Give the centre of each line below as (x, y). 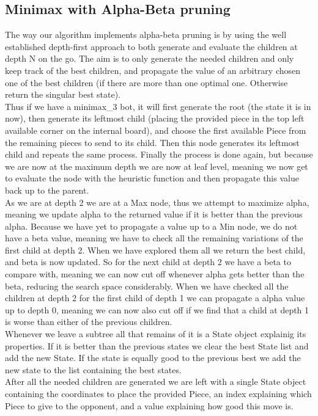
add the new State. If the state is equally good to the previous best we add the (153, 358)
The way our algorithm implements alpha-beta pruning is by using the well (146, 35)
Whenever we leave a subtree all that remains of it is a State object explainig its (156, 334)
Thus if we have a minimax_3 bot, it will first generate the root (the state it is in (158, 106)
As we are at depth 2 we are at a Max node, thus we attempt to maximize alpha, (157, 202)
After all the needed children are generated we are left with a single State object (156, 381)
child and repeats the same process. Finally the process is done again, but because (159, 154)
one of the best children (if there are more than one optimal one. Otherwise (146, 82)
